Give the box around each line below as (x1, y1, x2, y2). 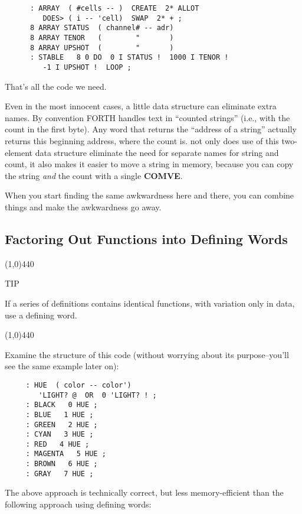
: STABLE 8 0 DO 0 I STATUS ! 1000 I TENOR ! (29, 53, 229, 62)
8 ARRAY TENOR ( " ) (29, 33, 174, 42)
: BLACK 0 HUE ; (25, 401, 98, 409)
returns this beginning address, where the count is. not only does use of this (5, 134, 279, 147)
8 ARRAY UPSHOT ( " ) (29, 43, 174, 52)
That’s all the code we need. (5, 80, 107, 92)
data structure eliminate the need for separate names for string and (35, 146, 279, 158)
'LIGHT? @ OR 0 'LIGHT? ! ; (38, 391, 157, 399)
